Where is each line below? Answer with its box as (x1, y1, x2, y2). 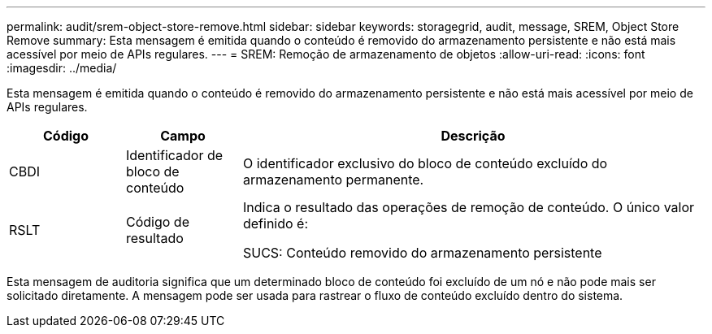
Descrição (441, 128, 506, 144)
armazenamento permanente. (242, 171, 424, 188)
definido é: (242, 215, 309, 232)
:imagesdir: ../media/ (7, 61, 117, 75)
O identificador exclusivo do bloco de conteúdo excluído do (242, 155, 608, 171)
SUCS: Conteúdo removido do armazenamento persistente (242, 245, 602, 261)
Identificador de (125, 147, 224, 163)
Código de (125, 214, 189, 230)
